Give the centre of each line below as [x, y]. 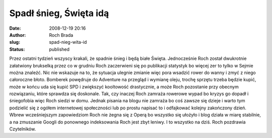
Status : [17, 49]
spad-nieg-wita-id [68, 42]
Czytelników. [23, 129]
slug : [15, 42]
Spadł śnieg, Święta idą [59, 13]
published [59, 49]
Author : [18, 35]
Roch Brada [61, 35]
